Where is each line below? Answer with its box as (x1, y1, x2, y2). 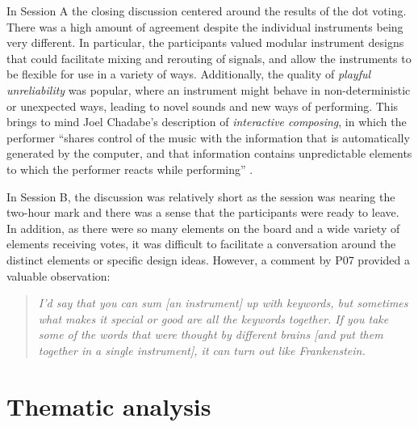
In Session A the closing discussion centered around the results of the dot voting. (6, 2, 407, 19)
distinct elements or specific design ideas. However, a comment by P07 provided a (6, 251, 410, 268)
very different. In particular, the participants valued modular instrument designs (6, 34, 404, 51)
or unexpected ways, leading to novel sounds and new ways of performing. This (6, 97, 399, 114)
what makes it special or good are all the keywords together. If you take (38, 310, 389, 327)
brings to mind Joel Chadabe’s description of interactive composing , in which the (6, 113, 407, 130)
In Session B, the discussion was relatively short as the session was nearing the (6, 188, 395, 205)
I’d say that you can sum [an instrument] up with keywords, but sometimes (38, 294, 408, 311)
